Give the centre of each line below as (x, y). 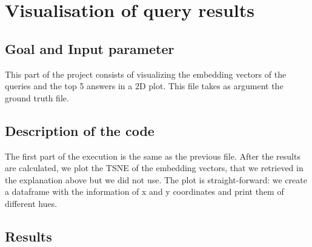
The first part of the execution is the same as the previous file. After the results (153, 156)
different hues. (31, 203)
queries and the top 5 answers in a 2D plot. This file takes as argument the (144, 86)
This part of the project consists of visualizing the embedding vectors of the (146, 74)
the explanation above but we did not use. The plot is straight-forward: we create (156, 179)
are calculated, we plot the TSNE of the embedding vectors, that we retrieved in (154, 168)
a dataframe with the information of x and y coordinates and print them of (144, 191)
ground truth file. (37, 97)
